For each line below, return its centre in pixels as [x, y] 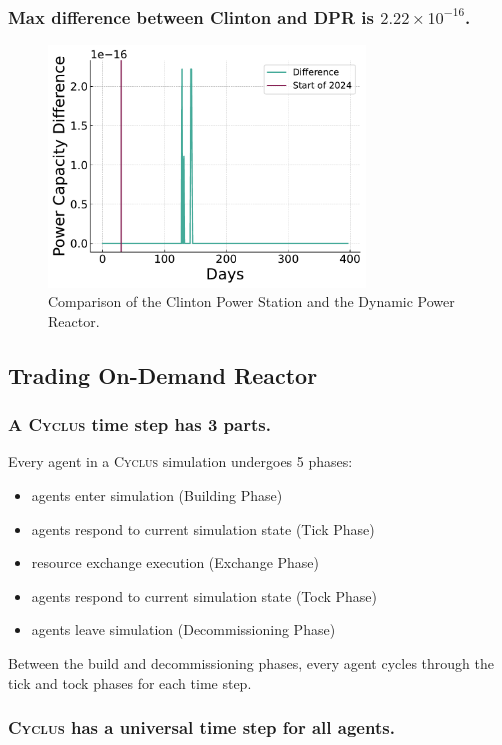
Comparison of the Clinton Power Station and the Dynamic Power [251, 301]
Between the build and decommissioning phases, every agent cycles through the [251, 663]
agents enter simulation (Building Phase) [157, 495]
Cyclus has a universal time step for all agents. [201, 727]
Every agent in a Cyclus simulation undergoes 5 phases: [180, 461]
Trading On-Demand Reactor [163, 374]
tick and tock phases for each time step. [130, 682]
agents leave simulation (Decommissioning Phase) [183, 629]
